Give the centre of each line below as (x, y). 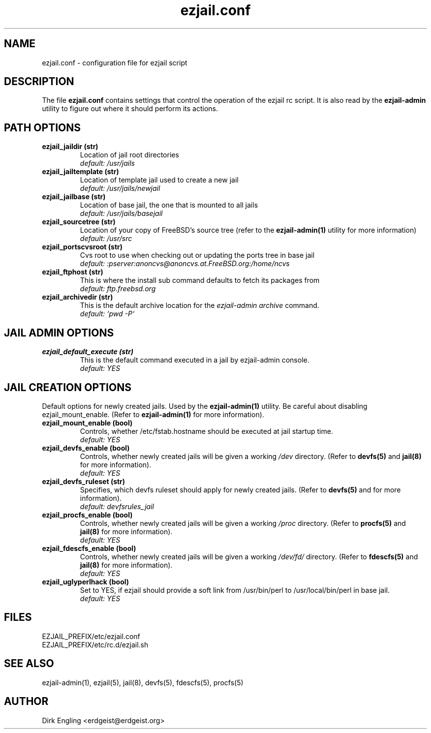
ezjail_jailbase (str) (74, 197)
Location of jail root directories (129, 155)
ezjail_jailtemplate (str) (80, 172)
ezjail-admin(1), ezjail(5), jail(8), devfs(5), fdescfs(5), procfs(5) (143, 682)
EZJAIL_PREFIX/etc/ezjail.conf (91, 636)
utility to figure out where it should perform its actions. (130, 109)
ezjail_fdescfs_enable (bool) (89, 548)
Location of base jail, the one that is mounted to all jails (169, 205)
